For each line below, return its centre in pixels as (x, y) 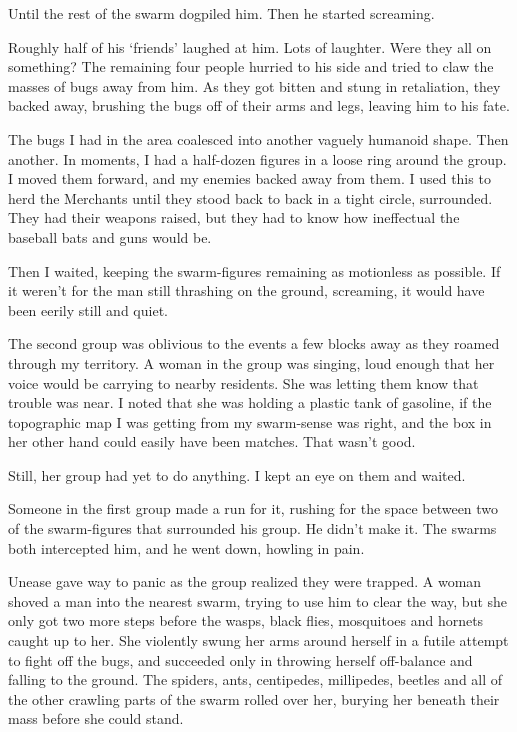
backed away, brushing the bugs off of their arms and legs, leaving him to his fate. (259, 105)
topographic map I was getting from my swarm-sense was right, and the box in (250, 421)
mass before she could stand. (96, 718)
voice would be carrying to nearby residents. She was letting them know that (243, 382)
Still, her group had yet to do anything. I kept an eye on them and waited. (237, 474)
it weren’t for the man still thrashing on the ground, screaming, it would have (246, 290)
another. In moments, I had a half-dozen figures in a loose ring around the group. (257, 158)
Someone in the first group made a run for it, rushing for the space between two (253, 508)
